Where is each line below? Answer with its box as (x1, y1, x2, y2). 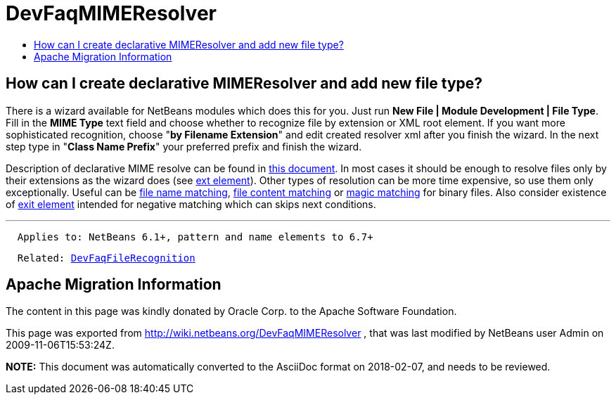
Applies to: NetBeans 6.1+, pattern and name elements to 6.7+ (17, 231, 373, 243)
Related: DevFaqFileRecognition (17, 252, 195, 264)
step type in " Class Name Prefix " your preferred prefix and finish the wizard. (6, 140, 362, 153)
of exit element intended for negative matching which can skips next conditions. (6, 198, 376, 210)
